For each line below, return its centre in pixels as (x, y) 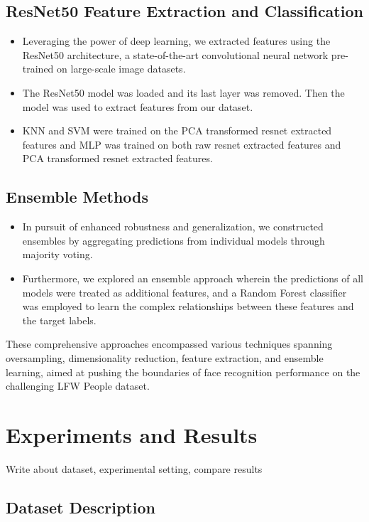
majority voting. (57, 254)
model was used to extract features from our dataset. (138, 106)
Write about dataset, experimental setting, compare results (134, 468)
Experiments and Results (132, 434)
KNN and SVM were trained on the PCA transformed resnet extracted (177, 130)
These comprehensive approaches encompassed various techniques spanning (169, 344)
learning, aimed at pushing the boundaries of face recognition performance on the (183, 372)
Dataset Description (81, 507)
